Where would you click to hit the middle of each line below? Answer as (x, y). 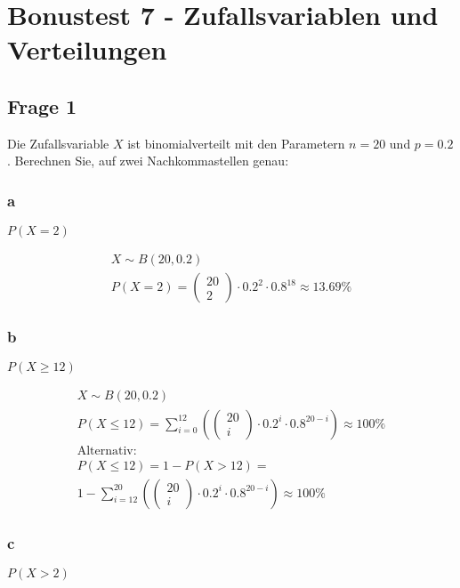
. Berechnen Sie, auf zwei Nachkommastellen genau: (148, 161)
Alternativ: (107, 451)
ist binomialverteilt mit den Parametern (236, 143)
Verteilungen (87, 49)
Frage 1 (42, 105)
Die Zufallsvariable (58, 143)
